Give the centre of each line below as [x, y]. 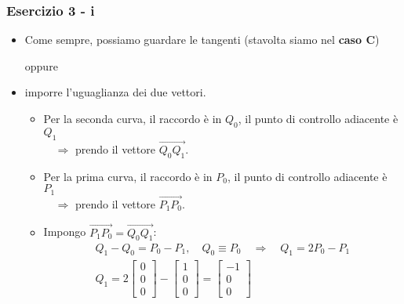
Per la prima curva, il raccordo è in [128, 176]
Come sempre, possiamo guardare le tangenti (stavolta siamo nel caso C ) [202, 40]
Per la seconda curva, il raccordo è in [133, 118]
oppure [41, 65]
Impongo [65, 232]
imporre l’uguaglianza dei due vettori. [115, 92]
